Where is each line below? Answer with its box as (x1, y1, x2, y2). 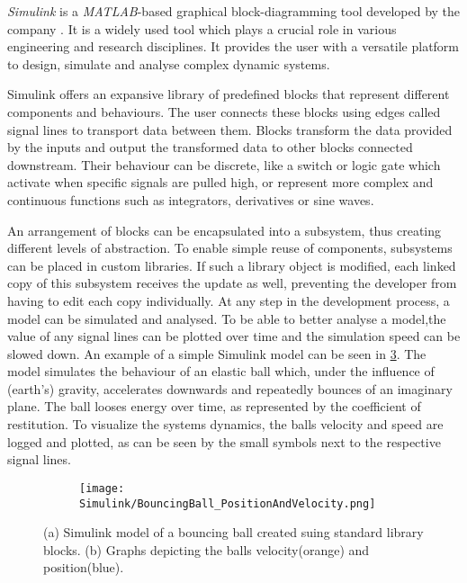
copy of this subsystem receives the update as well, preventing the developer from (7, 274, 457, 292)
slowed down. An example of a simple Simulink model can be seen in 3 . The (7, 344, 427, 363)
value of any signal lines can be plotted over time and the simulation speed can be (7, 327, 461, 345)
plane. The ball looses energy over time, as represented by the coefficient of (7, 397, 421, 416)
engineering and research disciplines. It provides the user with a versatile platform (7, 37, 460, 56)
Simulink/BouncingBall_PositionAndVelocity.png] (79, 497, 376, 510)
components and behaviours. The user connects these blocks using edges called (7, 102, 441, 121)
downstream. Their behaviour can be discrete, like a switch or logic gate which (7, 155, 441, 174)
